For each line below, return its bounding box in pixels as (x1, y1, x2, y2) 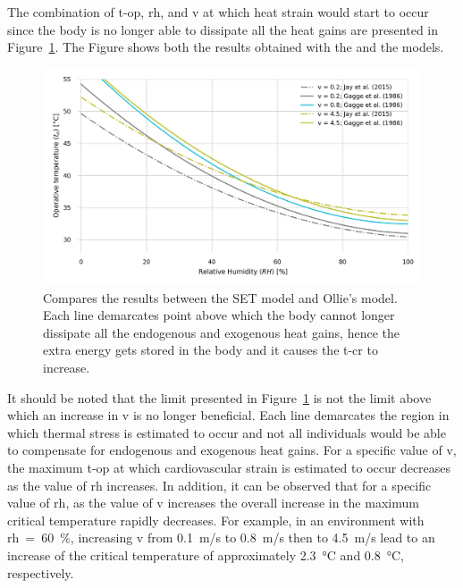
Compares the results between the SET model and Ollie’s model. (43, 288, 398, 307)
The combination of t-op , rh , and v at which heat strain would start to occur (7, 3, 429, 21)
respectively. (7, 563, 74, 582)
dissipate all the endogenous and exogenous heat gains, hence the (43, 323, 400, 341)
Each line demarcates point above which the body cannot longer (43, 306, 395, 324)
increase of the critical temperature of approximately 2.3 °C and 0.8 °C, (7, 545, 404, 564)
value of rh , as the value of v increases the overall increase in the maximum (7, 493, 419, 512)
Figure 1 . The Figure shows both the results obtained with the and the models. (7, 38, 444, 56)
